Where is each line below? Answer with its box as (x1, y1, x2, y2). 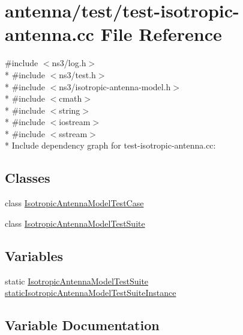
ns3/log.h (52, 57, 86, 69)
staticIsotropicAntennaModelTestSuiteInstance (5, 286, 176, 299)
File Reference (100, 22, 222, 46)
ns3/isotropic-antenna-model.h (59, 80, 171, 93)
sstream (59, 127, 88, 140)
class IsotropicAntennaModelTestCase (5, 197, 144, 209)
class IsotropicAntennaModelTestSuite (5, 217, 145, 229)
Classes (5, 168, 50, 187)
